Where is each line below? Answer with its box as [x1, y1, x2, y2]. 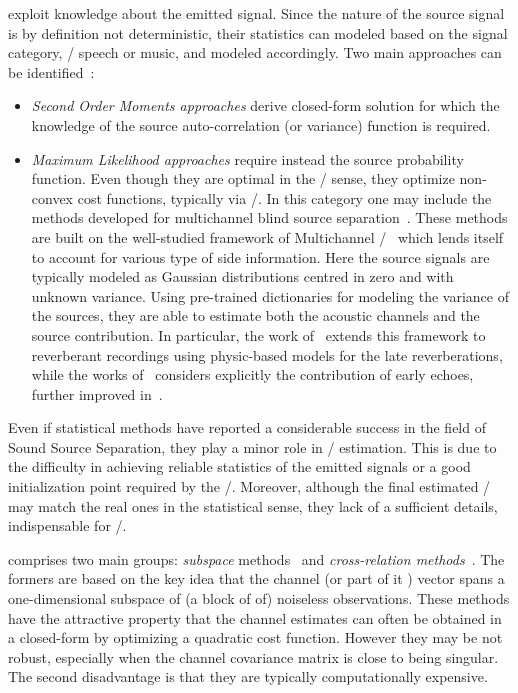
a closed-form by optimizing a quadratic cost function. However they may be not [8, 627, 503, 648]
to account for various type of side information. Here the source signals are [31, 246, 490, 267]
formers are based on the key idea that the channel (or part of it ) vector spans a [8, 568, 505, 589]
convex [31, 187, 74, 208]
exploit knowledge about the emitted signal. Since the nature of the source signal [8, 3, 505, 23]
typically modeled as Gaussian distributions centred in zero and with [31, 266, 454, 287]
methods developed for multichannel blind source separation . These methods [31, 207, 508, 228]
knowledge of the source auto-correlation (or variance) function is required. [31, 114, 491, 135]
